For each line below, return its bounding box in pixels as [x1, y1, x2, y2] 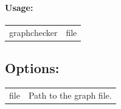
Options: [5, 58, 60, 77]
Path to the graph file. [28, 88, 112, 101]
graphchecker [9, 26, 58, 38]
